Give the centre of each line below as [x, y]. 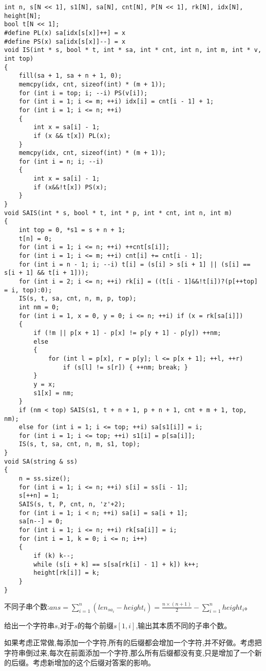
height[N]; [23, 16]
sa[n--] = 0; [41, 522]
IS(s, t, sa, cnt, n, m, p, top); [78, 299]
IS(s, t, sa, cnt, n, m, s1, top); [79, 444]
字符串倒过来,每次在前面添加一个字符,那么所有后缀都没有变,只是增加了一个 [129, 652]
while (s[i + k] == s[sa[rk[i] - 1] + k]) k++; [116, 564]
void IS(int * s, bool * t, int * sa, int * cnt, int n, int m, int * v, [133, 50]
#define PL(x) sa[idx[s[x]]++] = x [65, 33]
